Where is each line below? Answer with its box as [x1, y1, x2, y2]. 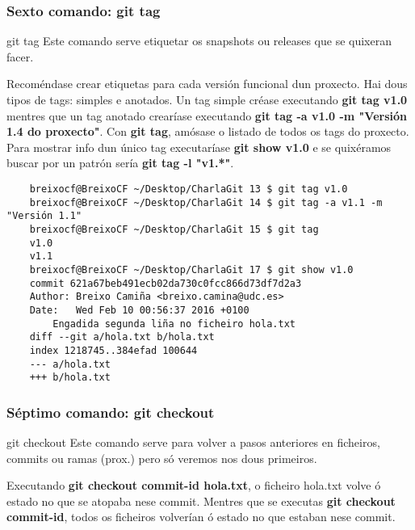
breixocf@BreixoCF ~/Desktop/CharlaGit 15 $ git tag [29, 223, 319, 235]
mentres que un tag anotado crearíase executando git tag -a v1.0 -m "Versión [6, 107, 407, 124]
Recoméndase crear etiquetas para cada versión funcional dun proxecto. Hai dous [6, 75, 408, 92]
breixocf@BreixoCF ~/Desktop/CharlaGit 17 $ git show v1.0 [29, 263, 354, 276]
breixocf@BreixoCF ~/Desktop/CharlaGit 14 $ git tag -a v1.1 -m [29, 196, 383, 208]
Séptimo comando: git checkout [6, 402, 215, 422]
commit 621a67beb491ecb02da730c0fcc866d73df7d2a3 [29, 277, 302, 289]
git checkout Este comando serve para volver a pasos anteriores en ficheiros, [6, 434, 380, 451]
